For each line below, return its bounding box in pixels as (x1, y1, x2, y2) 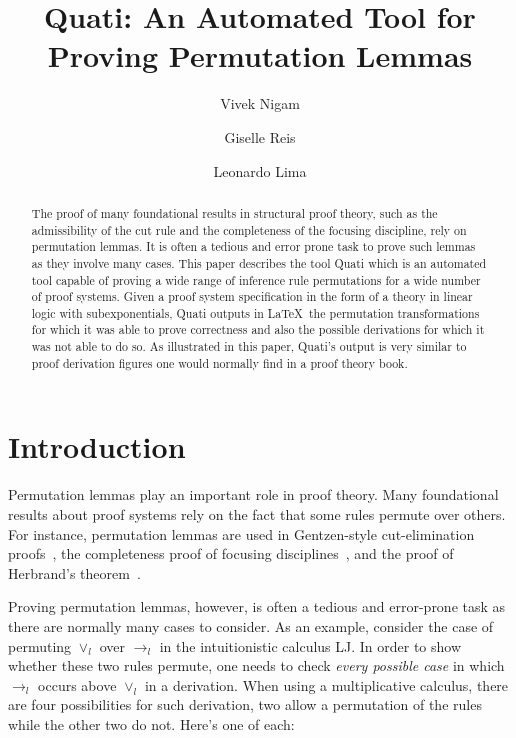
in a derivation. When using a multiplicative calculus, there (144, 674, 509, 695)
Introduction (8, 426, 186, 467)
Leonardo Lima (213, 160, 307, 181)
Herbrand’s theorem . (8, 562, 141, 583)
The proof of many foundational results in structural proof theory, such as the (31, 204, 438, 221)
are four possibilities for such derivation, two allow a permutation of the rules (8, 694, 482, 715)
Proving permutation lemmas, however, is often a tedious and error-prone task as (8, 596, 506, 617)
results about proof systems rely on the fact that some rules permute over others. (8, 503, 506, 524)
